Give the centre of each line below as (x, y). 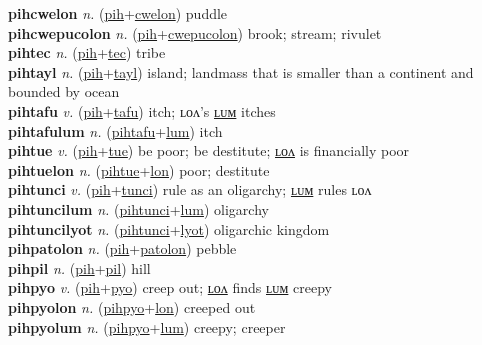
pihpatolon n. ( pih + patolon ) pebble (122, 248)
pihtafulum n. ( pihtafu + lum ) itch (115, 130)
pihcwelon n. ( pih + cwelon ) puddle (118, 13)
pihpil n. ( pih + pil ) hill (79, 267)
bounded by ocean (64, 91)
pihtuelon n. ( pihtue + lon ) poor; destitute (139, 169)
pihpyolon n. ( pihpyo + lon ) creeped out (132, 306)
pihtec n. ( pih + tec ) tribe (87, 52)
